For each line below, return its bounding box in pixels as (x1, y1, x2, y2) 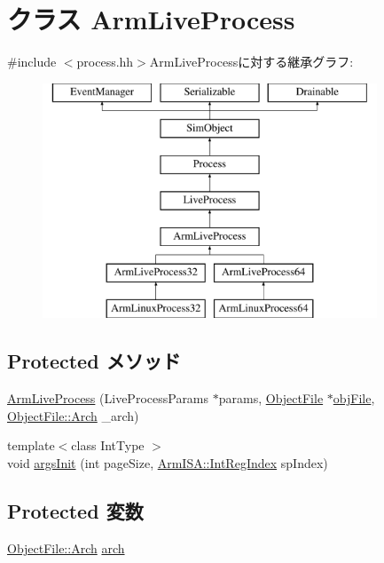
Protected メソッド (7, 347, 181, 375)
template (7, 436, 55, 455)
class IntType (71, 436, 145, 455)
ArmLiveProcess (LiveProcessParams (7, 389, 209, 408)
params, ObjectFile (218, 389, 324, 408)
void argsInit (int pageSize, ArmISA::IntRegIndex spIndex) (7, 453, 328, 472)
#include (7, 52, 57, 71)
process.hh (76, 52, 134, 71)
